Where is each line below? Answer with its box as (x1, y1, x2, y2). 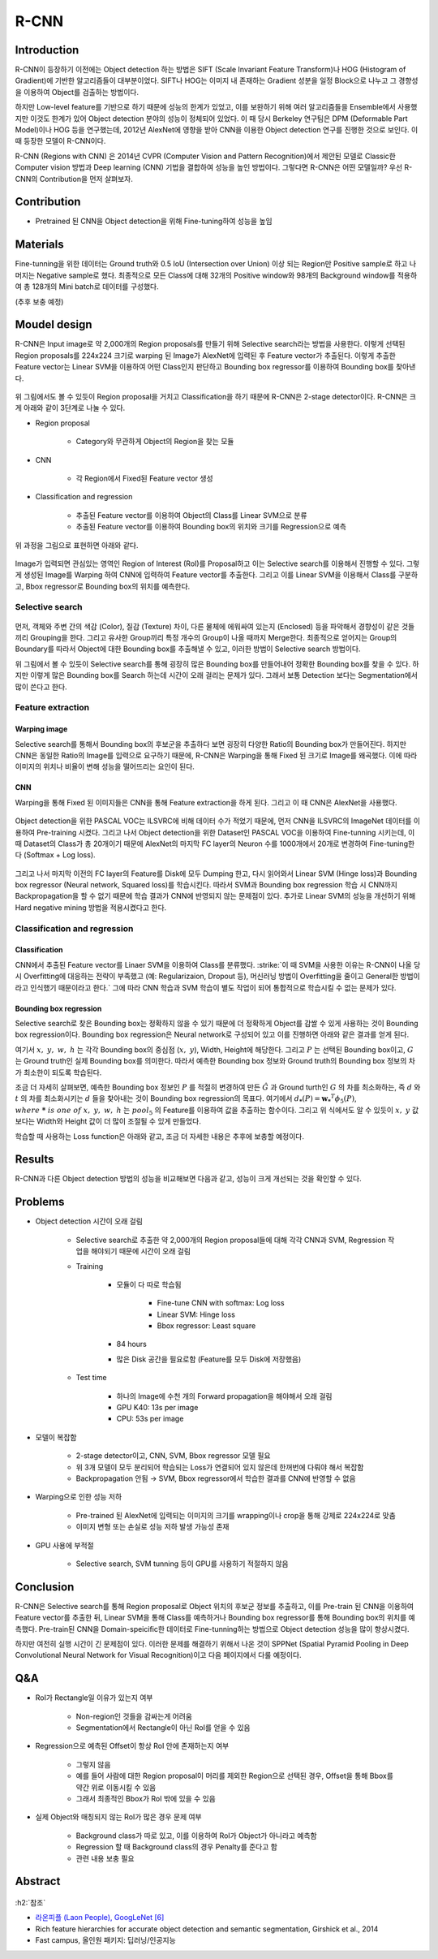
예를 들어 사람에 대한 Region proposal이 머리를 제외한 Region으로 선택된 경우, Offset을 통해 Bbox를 (75, 1771, 393, 1781)
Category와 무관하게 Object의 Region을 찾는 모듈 (75, 437, 234, 447)
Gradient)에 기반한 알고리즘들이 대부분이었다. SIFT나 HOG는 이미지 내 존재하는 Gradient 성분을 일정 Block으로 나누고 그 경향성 (15, 76, 419, 85)
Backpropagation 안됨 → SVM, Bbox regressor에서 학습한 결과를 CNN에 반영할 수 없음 (75, 1474, 356, 1483)
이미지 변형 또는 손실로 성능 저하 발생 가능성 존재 (75, 1522, 230, 1532)
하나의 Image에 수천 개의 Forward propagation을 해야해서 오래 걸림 (116, 1391, 333, 1400)
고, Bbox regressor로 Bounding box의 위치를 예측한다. (15, 581, 191, 591)
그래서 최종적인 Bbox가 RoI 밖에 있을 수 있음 (75, 1794, 217, 1804)
